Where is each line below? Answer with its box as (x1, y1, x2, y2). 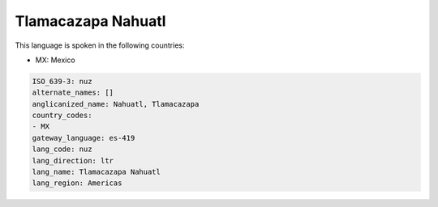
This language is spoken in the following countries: (15, 40, 185, 50)
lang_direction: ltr (32, 156, 114, 165)
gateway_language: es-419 (32, 133, 135, 142)
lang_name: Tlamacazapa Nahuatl (32, 167, 161, 177)
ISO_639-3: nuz (32, 77, 92, 86)
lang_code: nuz (32, 145, 92, 154)
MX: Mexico (35, 55, 76, 65)
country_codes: (32, 111, 92, 120)
